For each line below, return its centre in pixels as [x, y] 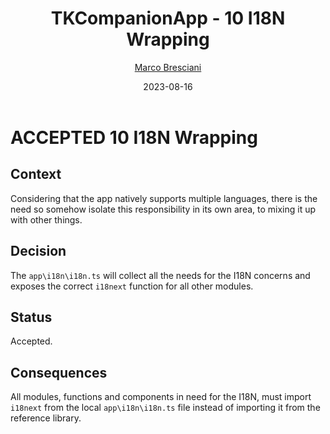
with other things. [46, 219]
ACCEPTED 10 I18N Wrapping [134, 137]
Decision [38, 251]
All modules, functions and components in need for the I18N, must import [161, 397]
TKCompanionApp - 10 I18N [168, 18]
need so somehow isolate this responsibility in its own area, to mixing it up [163, 209]
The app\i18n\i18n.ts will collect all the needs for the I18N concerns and [160, 275]
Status [31, 317]
